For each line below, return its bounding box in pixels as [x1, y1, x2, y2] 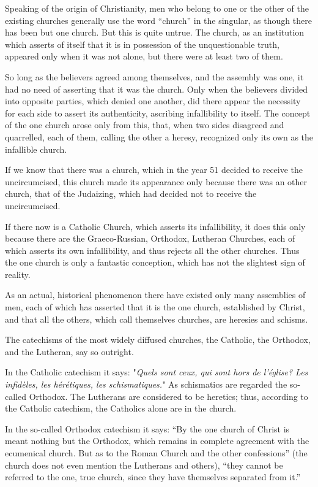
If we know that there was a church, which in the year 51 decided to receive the [5, 163, 303, 176]
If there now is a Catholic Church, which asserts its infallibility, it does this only [5, 220, 306, 232]
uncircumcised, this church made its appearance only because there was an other [5, 175, 308, 188]
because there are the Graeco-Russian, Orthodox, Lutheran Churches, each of [5, 232, 295, 245]
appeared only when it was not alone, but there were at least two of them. [5, 50, 283, 63]
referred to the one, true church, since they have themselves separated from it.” [5, 470, 301, 483]
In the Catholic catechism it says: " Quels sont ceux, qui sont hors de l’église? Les [5, 366, 308, 378]
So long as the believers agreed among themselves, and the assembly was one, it [5, 70, 304, 83]
